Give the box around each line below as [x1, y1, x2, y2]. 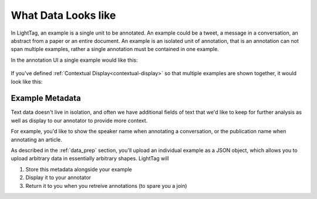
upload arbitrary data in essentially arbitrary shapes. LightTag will [11, 155, 170, 162]
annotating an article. [11, 136, 63, 143]
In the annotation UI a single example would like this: [11, 56, 138, 63]
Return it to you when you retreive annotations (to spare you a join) [25, 182, 187, 189]
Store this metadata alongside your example [25, 166, 132, 173]
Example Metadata [11, 93, 82, 103]
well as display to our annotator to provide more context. [11, 117, 148, 124]
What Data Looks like [11, 9, 116, 22]
